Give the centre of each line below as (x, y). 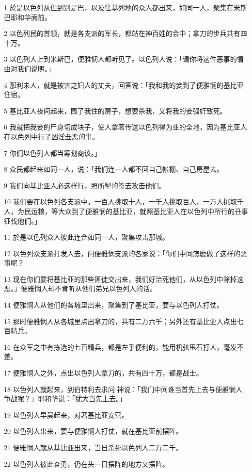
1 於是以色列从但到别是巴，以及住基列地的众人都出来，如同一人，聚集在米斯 (126, 7)
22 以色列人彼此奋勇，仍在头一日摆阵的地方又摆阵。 (87, 464)
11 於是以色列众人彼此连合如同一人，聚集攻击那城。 (87, 237)
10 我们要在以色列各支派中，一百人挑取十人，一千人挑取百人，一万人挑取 (120, 202)
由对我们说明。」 (29, 68)
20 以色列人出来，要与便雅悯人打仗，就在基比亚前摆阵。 (93, 431)
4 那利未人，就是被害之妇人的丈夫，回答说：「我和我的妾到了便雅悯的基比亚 (124, 85)
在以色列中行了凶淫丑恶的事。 (51, 136)
